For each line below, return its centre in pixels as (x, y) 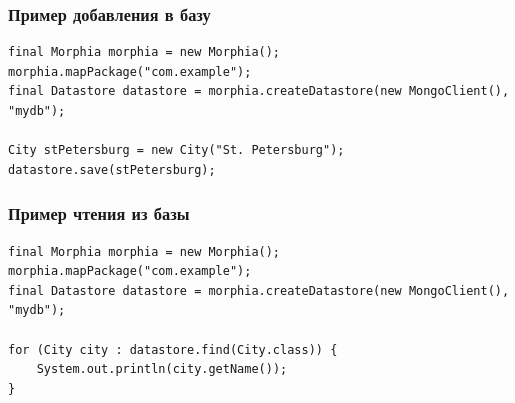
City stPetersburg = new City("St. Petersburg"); (176, 150)
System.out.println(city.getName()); (162, 369)
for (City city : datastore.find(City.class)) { (173, 349)
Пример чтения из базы (99, 213)
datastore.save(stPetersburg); (112, 169)
